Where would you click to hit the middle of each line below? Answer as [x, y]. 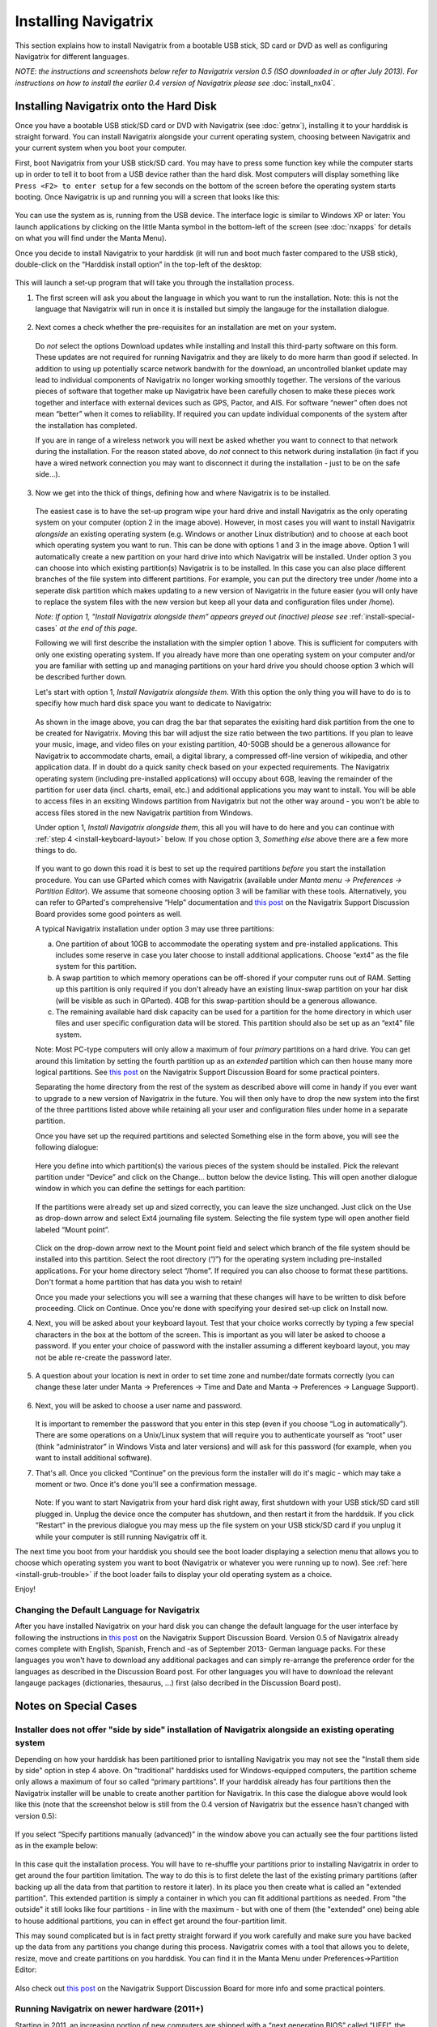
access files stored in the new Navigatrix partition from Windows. [144, 812]
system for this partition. [96, 966]
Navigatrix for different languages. [72, 56]
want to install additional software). [94, 1458]
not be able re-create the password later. [103, 1357]
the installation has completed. [86, 425]
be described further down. [81, 677]
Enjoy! [25, 1589]
